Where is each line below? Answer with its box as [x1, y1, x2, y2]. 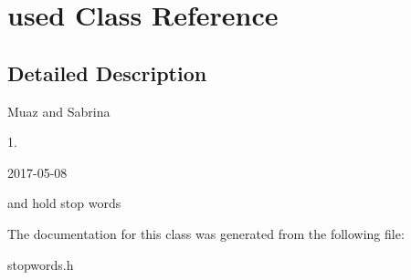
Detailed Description [7, 58, 207, 87]
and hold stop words [7, 193, 121, 213]
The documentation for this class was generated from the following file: [7, 223, 405, 243]
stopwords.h [7, 254, 74, 274]
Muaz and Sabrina [7, 101, 111, 120]
